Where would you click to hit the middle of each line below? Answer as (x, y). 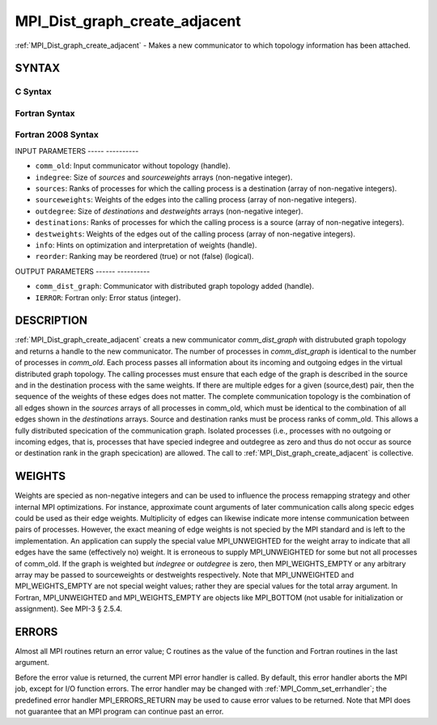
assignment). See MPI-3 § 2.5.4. (69, 609)
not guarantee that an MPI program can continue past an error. (119, 711)
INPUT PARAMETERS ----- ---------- (77, 151)
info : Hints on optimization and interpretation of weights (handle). (146, 245)
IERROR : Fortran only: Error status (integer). (108, 297)
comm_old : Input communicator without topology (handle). (133, 166)
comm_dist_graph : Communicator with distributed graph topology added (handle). (175, 286)
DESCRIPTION (51, 321)
